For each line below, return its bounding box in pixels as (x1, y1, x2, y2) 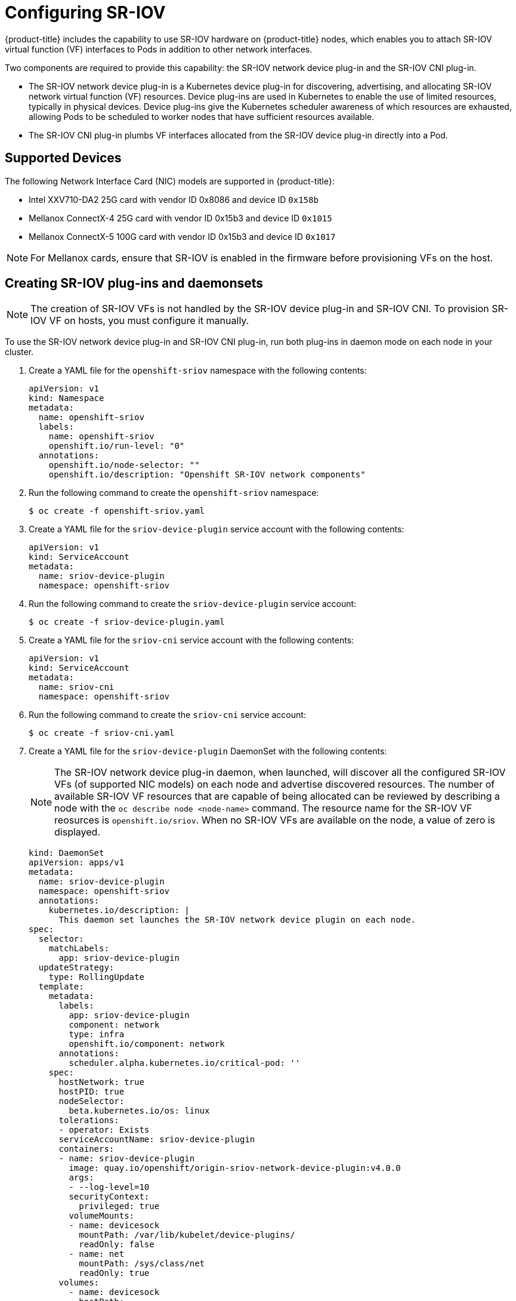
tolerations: (58, 1115, 119, 1126)
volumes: (58, 1278, 100, 1288)
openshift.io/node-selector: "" (48, 460, 200, 470)
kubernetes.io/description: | (48, 905, 190, 915)
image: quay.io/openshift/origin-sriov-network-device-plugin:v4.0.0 (69, 1163, 401, 1173)
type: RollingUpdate (48, 972, 144, 982)
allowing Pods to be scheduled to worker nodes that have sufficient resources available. (29, 111, 375, 122)
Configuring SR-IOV (5, 2, 166, 23)
